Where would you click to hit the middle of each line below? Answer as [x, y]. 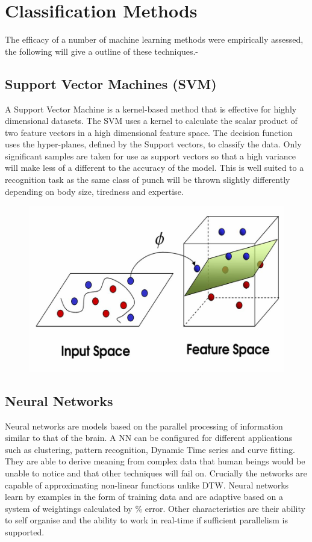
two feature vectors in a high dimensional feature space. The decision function [149, 132]
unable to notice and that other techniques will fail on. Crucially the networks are [156, 473]
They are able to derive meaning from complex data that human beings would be [155, 461]
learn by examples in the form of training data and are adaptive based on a [144, 497]
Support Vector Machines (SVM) [111, 83]
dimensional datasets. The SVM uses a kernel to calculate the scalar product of [151, 121]
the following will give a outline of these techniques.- [101, 51]
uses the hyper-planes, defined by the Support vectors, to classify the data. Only [153, 144]
